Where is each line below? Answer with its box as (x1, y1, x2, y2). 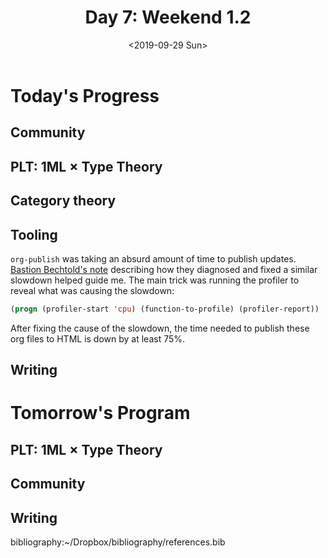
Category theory (10, 192, 117, 210)
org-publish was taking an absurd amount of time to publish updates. (10, 252, 297, 265)
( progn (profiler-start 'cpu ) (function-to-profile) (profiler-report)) (10, 304, 320, 314)
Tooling (10, 226, 58, 243)
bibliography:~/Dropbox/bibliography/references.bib (10, 536, 226, 548)
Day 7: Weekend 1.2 (84, 6, 252, 29)
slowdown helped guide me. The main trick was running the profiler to (10, 274, 300, 286)
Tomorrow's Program (10, 402, 191, 425)
